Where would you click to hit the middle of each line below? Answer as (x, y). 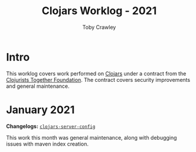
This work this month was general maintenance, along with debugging (92, 137)
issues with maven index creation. (47, 144)
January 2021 (40, 110)
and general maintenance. (38, 86)
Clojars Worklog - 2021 (99, 11)
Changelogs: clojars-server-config (51, 126)
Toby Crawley (99, 27)
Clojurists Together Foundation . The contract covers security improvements (98, 80)
